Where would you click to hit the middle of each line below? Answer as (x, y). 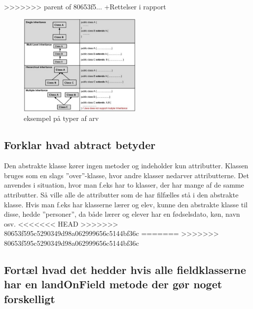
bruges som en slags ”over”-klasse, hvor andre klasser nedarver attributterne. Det (126, 175)
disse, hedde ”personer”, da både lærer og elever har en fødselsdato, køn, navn (122, 214)
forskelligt (30, 298)
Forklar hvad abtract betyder (80, 145)
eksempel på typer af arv (61, 118)
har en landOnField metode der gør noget (113, 284)
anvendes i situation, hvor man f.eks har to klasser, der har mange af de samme (124, 185)
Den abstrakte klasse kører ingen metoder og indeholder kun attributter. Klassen (126, 166)
